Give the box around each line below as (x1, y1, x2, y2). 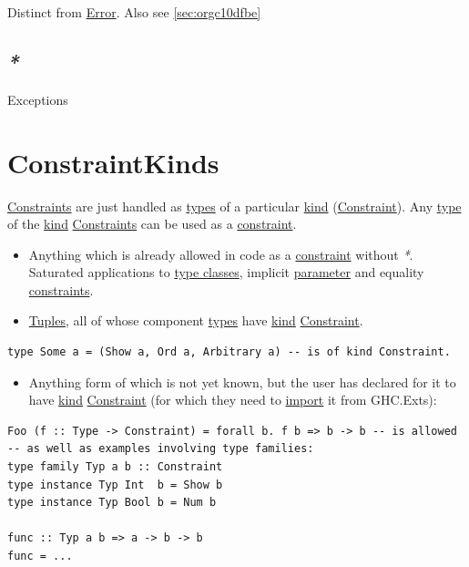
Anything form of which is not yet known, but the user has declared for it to (28, 372, 456, 391)
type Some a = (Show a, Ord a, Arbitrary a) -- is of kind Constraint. (7, 345, 451, 359)
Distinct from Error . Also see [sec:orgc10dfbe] (7, 3, 261, 21)
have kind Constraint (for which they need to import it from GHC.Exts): (28, 390, 437, 409)
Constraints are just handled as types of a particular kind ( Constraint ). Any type (7, 196, 462, 215)
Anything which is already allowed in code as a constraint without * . (28, 244, 413, 263)
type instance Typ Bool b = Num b (7, 496, 217, 510)
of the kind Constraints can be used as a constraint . (7, 214, 297, 233)
